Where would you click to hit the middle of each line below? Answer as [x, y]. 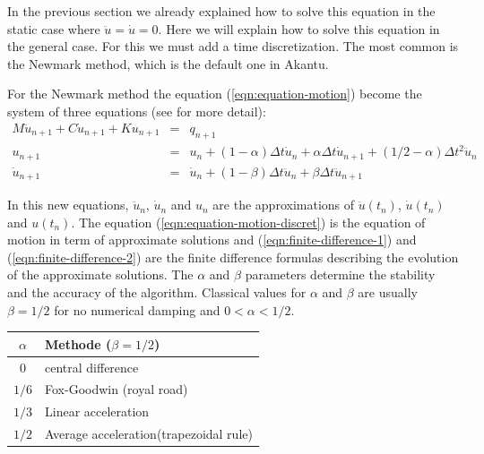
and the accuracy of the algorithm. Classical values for [157, 292]
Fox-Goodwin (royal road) [117, 389]
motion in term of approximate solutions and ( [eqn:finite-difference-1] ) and [212, 240]
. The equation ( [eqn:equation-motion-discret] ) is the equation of [248, 222]
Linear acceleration [97, 411]
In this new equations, [68, 205]
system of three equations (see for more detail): [137, 111]
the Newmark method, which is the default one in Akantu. [168, 63]
